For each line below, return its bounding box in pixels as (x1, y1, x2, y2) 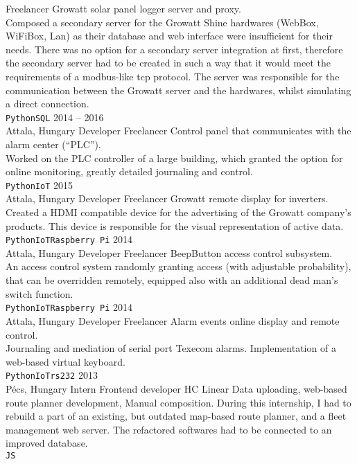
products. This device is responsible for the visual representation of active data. (6, 218, 344, 233)
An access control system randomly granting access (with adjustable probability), (6, 259, 351, 274)
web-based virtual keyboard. (6, 354, 125, 368)
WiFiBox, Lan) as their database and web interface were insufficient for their (6, 28, 333, 43)
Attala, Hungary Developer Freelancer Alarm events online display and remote (6, 313, 340, 328)
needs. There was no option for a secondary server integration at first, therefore (6, 42, 343, 56)
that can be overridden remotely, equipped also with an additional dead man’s (6, 273, 338, 287)
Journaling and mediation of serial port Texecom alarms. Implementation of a (6, 341, 336, 355)
